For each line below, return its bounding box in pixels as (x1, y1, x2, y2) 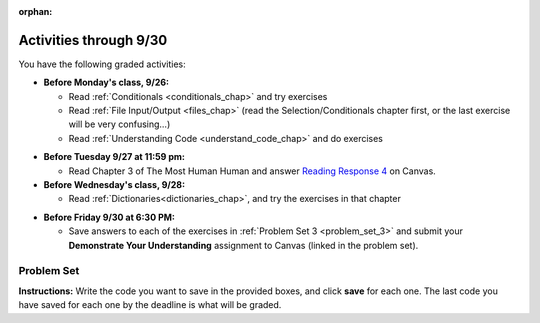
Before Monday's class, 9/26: (43, 76, 170, 89)
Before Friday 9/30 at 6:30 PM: (43, 211, 175, 223)
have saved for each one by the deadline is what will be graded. (18, 299, 282, 311)
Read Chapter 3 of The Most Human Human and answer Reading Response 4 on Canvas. (68, 165, 437, 177)
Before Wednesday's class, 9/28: (43, 179, 185, 191)
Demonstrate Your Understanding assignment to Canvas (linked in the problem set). (68, 239, 419, 251)
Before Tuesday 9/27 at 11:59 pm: (43, 151, 185, 163)
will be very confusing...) (68, 118, 171, 130)
